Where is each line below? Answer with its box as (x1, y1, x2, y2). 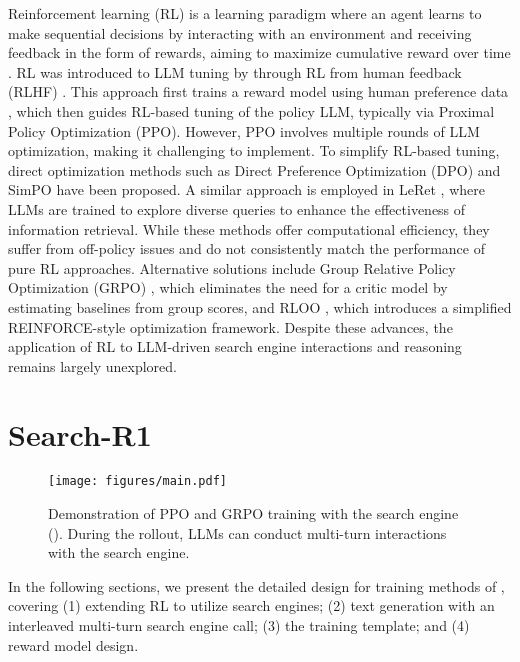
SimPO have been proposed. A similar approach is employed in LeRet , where (8, 179, 485, 200)
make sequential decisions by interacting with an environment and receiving (8, 22, 472, 43)
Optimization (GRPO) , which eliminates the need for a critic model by (8, 277, 448, 298)
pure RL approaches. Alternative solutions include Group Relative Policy (8, 257, 456, 278)
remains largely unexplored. (8, 355, 177, 376)
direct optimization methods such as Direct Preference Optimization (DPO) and (8, 159, 501, 180)
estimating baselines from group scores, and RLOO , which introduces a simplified (8, 296, 512, 317)
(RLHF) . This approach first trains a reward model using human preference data (8, 81, 509, 102)
